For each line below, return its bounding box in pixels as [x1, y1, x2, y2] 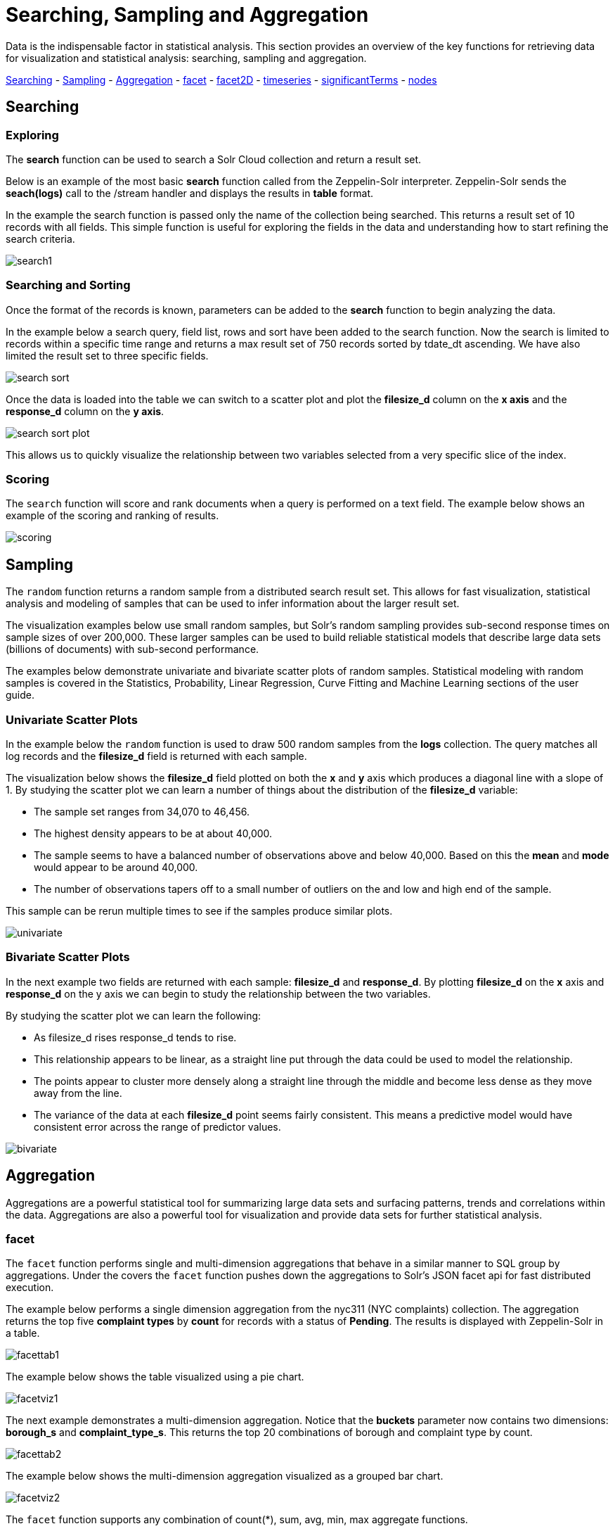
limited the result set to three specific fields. [6, 349, 209, 362]
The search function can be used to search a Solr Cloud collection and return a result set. [6, 153, 422, 165]
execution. [6, 1281, 54, 1294]
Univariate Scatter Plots [6, 712, 138, 727]
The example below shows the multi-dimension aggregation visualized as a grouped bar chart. [6, 1470, 444, 1482]
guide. [6, 689, 35, 701]
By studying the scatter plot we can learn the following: [6, 1009, 261, 1022]
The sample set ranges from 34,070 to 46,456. [34, 806, 250, 818]
